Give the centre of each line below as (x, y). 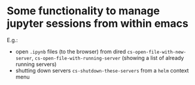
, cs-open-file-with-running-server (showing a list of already (108, 58)
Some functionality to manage (83, 11)
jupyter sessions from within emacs (98, 23)
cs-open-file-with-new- (157, 52)
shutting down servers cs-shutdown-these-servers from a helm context (102, 70)
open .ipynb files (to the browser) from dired (71, 51)
